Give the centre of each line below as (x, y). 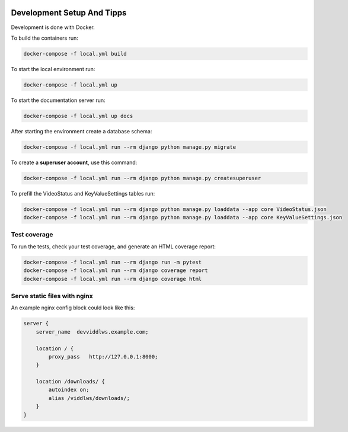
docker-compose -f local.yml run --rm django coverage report (116, 271)
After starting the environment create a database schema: (82, 131)
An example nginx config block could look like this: (73, 308)
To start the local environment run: (53, 69)
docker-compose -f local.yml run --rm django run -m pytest (113, 262)
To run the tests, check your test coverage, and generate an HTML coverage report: (114, 247)
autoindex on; (69, 390)
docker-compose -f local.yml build (75, 54)
